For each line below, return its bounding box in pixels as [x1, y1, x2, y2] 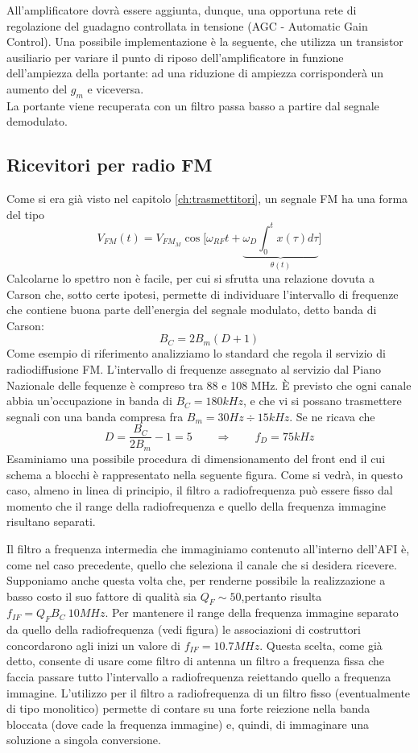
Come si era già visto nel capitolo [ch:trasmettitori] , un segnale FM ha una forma [6, 190, 408, 207]
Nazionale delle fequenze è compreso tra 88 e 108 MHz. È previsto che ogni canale [6, 376, 412, 393]
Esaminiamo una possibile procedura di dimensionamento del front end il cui [6, 449, 386, 466]
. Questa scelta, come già [259, 636, 383, 653]
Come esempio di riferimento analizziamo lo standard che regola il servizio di [6, 345, 386, 362]
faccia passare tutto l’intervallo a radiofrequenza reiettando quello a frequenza [6, 668, 391, 685]
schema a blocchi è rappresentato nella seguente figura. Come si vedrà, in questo [6, 465, 404, 482]
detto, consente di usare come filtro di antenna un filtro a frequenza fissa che [6, 652, 385, 669]
